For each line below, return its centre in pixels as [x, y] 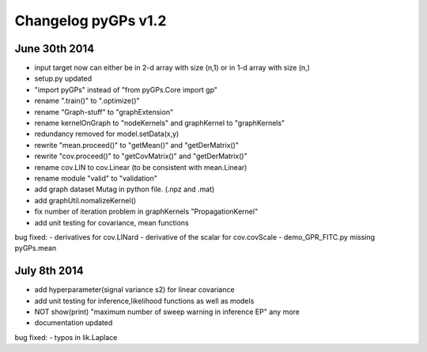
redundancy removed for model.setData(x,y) [107, 134]
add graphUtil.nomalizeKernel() [85, 200]
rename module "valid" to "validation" [96, 178]
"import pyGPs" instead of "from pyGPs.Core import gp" [126, 89]
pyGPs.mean [36, 248]
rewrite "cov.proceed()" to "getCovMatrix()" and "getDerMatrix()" [141, 156]
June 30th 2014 [55, 49]
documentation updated [74, 323]
